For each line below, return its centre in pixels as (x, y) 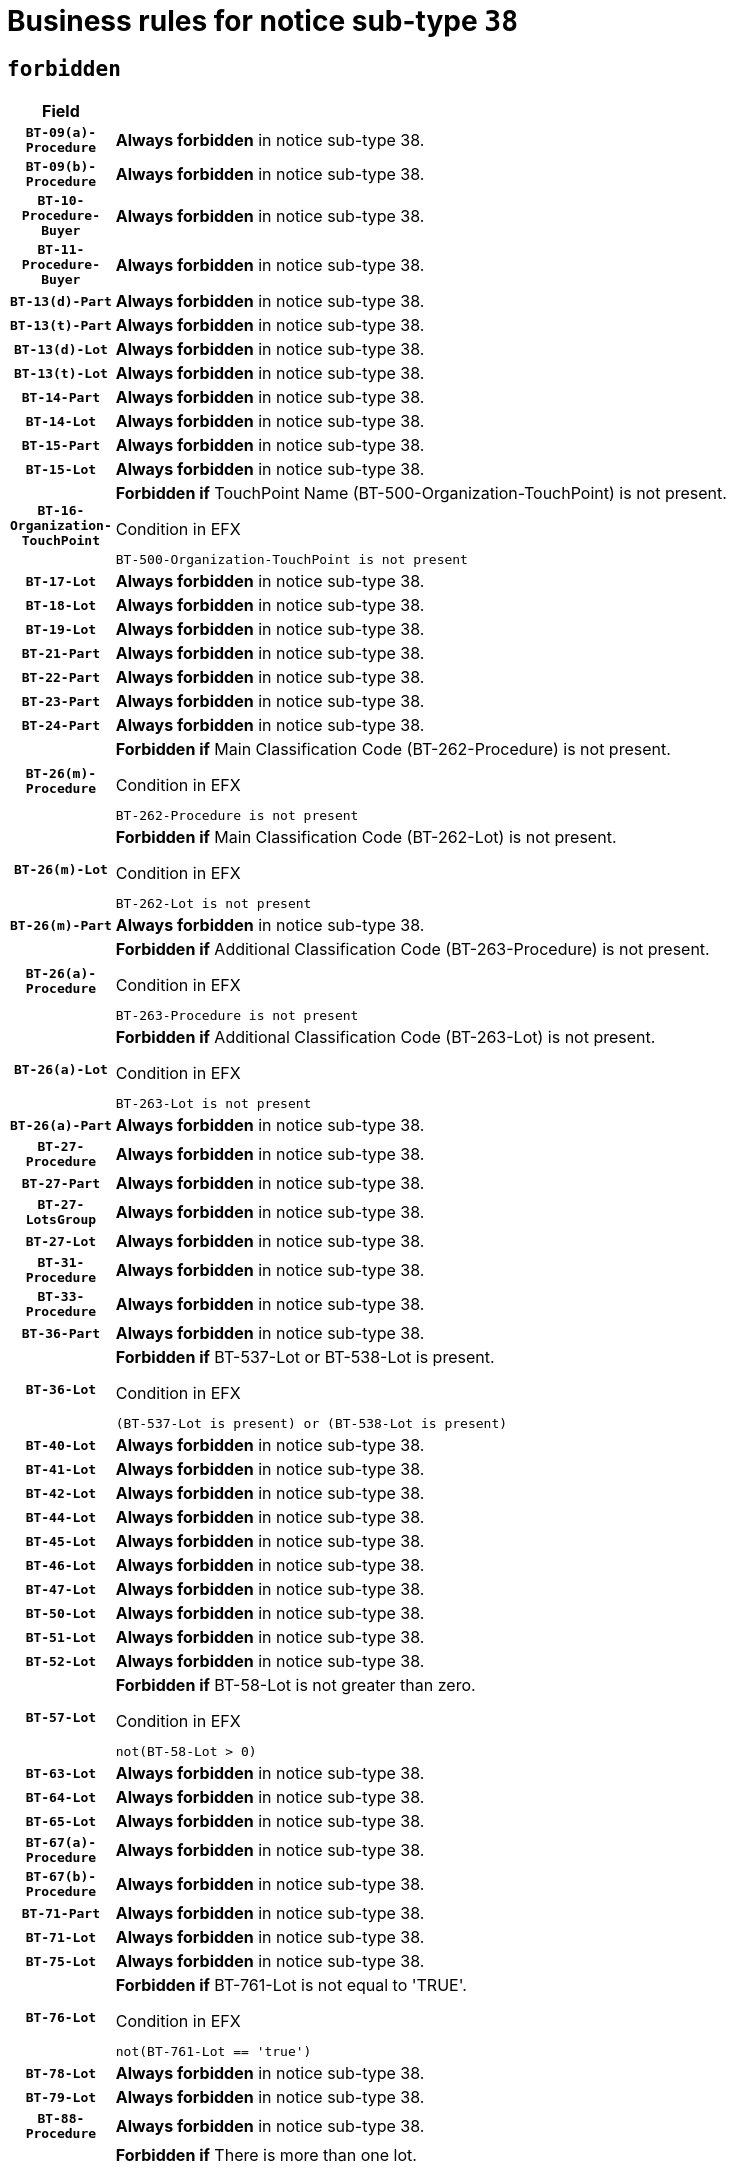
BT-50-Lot (61, 1613)
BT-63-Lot (61, 1773)
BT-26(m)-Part (61, 925)
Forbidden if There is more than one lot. (266, 2155)
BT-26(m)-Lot (60, 869)
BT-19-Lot (61, 629)
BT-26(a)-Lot (60, 1069)
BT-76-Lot (61, 2017)
